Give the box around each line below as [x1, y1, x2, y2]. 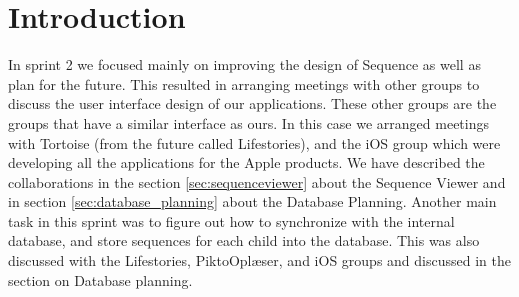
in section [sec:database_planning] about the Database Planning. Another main [8, 191, 497, 212]
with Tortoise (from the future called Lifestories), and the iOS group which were [8, 132, 501, 153]
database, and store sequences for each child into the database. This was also [8, 230, 480, 251]
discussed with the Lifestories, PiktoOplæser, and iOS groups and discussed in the [8, 250, 511, 271]
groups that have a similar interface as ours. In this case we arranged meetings [8, 112, 489, 133]
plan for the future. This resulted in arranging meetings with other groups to [8, 73, 480, 94]
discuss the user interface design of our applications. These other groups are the [8, 93, 497, 114]
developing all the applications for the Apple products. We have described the [8, 152, 485, 173]
